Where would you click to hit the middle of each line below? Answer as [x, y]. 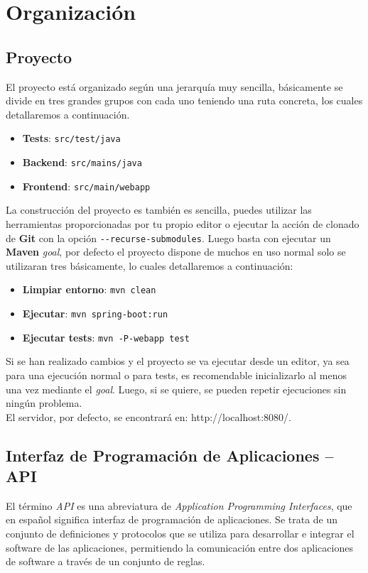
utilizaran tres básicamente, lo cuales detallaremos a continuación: [150, 265]
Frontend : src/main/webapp [86, 186]
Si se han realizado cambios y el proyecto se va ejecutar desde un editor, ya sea [178, 361]
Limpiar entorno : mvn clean [89, 289]
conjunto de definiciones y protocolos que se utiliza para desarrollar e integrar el [180, 534]
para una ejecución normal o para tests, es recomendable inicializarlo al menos [176, 375]
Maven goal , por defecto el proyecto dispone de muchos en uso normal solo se [176, 252]
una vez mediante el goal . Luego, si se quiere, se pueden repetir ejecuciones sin [176, 389]
